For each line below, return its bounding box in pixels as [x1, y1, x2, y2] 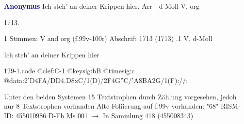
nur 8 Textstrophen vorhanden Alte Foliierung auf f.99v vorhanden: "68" [4, 101, 219, 111]
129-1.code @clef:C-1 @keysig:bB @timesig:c [4, 66, 135, 76]
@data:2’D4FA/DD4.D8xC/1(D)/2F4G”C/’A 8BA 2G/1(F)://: [4, 75, 188, 85]
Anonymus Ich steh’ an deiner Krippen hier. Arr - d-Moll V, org [4, 1, 199, 11]
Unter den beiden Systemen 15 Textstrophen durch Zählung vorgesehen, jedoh [4, 91, 237, 101]
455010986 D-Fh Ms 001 [16, 110, 88, 120]
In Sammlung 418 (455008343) [102, 110, 194, 120]
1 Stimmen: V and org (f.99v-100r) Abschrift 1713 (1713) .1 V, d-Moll [4, 33, 212, 43]
